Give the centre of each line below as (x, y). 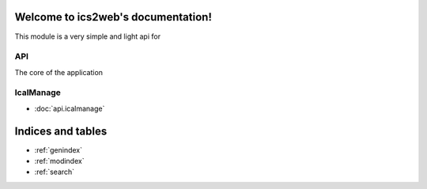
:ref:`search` (55, 172)
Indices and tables (61, 131)
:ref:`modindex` (59, 161)
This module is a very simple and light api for (88, 36)
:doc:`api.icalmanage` (70, 108)
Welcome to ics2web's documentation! (113, 17)
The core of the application (59, 72)
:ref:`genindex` (59, 149)
